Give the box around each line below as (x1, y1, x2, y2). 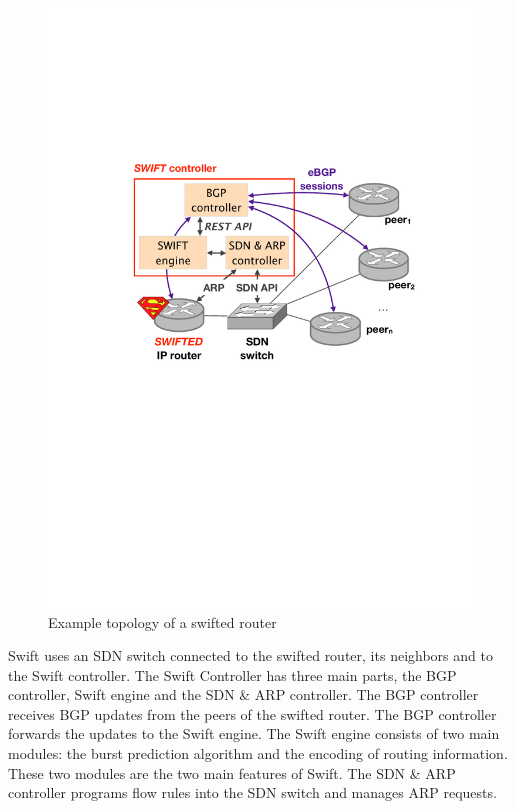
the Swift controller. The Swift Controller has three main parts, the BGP (8, 664, 457, 685)
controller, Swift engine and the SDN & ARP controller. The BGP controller (8, 684, 479, 705)
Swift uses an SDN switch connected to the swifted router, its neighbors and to (8, 645, 493, 666)
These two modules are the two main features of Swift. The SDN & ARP (8, 762, 456, 783)
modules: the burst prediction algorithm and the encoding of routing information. (8, 743, 508, 764)
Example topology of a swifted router (48, 611, 277, 632)
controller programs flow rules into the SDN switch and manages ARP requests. (8, 782, 497, 803)
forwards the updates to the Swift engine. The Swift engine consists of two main (8, 723, 500, 744)
